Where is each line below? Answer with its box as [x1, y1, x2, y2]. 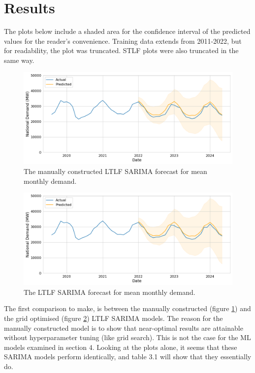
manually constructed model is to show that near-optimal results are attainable [4, 322, 243, 333]
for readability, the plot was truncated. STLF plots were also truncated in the [4, 45, 239, 56]
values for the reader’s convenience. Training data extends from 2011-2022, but [4, 35, 242, 46]
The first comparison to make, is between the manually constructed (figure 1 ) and [4, 303, 251, 314]
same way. [4, 55, 34, 65]
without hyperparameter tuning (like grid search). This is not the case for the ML [4, 332, 251, 343]
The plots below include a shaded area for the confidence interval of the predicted [4, 26, 251, 36]
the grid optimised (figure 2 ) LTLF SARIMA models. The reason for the [4, 313, 223, 323]
